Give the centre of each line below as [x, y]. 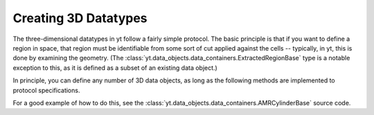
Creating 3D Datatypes [80, 18]
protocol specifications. [46, 90]
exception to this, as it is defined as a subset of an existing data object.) [115, 68]
